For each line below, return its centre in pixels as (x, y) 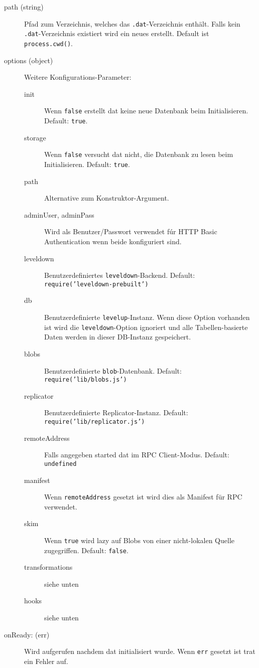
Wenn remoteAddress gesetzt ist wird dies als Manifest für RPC (143, 497)
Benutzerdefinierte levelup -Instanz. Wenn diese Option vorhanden (147, 317)
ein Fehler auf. (46, 661)
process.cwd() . (48, 43)
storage (35, 137)
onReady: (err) (27, 634)
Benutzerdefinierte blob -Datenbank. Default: (113, 370)
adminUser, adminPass (59, 214)
